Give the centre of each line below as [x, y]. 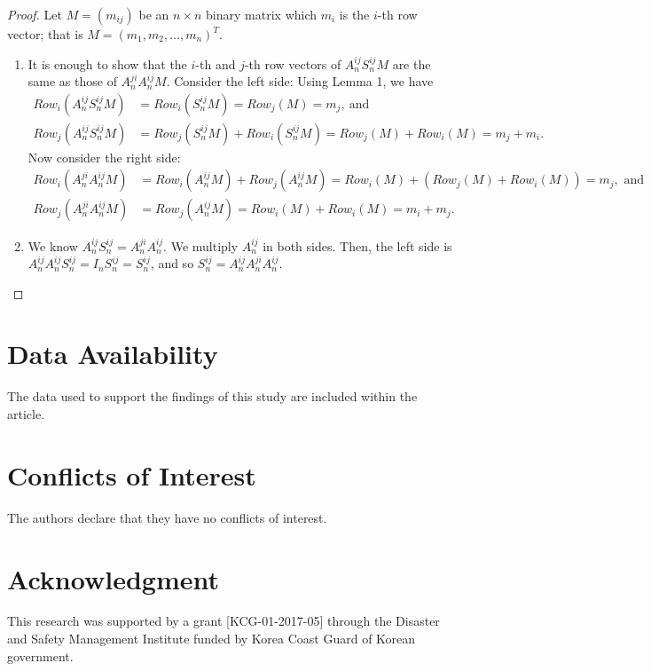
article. [26, 414]
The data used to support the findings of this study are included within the [212, 396]
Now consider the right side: [104, 157]
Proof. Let [35, 14]
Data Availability [113, 354]
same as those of [72, 81]
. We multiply [201, 245]
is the [354, 14]
